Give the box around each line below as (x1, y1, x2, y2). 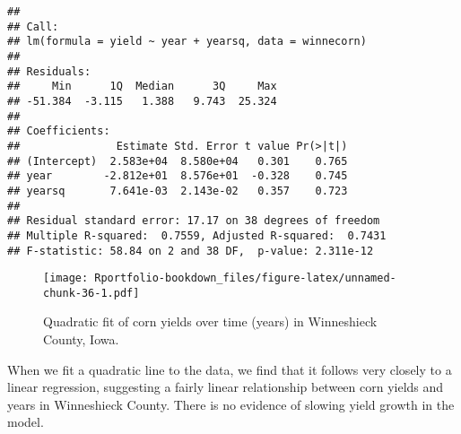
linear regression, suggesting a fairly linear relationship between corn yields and (7, 378, 444, 396)
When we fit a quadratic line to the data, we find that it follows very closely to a (7, 360, 452, 378)
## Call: (7, 20, 59, 33)
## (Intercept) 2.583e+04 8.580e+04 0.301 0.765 (7, 154, 348, 168)
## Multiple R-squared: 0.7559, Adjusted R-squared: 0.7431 (7, 229, 387, 242)
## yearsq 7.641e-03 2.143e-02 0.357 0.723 (7, 184, 348, 197)
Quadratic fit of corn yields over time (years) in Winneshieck (43, 312, 378, 331)
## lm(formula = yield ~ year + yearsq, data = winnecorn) (7, 35, 367, 48)
